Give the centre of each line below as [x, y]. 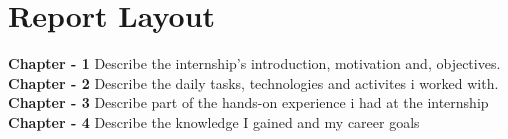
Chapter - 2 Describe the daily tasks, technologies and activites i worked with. [253, 82]
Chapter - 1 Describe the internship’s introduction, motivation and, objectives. [254, 63]
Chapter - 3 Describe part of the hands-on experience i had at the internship [248, 102]
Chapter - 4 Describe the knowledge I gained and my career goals [214, 121]
